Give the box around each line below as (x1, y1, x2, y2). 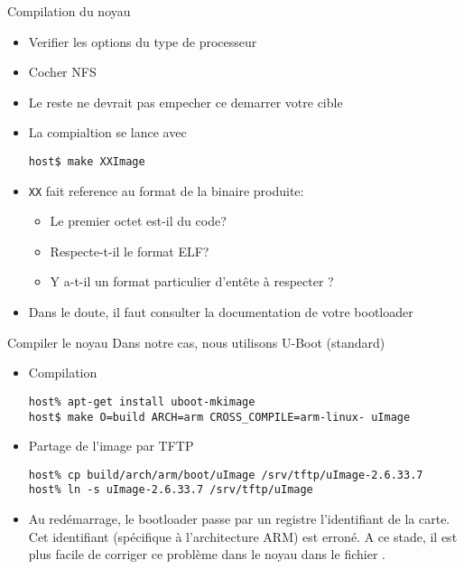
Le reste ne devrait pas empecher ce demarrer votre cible (28, 92, 343, 111)
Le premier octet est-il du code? (50, 211, 227, 230)
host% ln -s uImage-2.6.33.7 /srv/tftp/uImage (28, 483, 313, 497)
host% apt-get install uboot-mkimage (28, 395, 255, 408)
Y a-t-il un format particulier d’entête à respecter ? (50, 272, 334, 291)
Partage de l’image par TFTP (28, 436, 194, 455)
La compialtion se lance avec (28, 123, 187, 142)
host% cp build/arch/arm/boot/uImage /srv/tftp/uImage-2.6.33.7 (28, 468, 423, 481)
